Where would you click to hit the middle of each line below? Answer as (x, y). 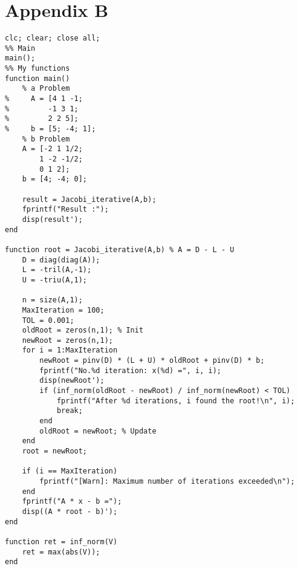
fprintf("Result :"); (65, 210)
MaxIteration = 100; (63, 310)
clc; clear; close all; (53, 38)
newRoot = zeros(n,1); (67, 340)
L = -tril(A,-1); (57, 270)
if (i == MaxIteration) (70, 471)
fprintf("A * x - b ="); (72, 502)
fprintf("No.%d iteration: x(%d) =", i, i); (130, 370)
